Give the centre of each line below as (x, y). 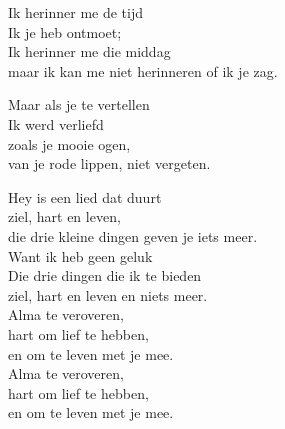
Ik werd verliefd (56, 123)
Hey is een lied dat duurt (85, 196)
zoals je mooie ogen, (69, 143)
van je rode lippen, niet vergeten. (109, 163)
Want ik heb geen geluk (80, 255)
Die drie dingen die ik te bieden (105, 275)
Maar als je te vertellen (79, 104)
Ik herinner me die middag (89, 51)
